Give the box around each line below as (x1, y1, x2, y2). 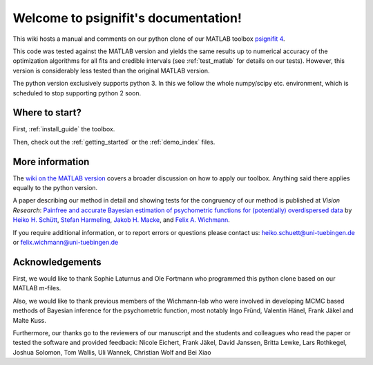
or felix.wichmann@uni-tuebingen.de (12, 238, 119, 247)
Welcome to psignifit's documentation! (12, 10, 242, 26)
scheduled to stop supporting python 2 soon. (12, 88, 142, 97)
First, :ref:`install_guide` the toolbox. (12, 125, 115, 133)
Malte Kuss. (12, 316, 46, 324)
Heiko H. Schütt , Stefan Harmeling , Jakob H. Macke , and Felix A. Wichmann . (12, 216, 231, 224)
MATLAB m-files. (12, 284, 61, 292)
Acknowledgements (12, 256, 102, 268)
